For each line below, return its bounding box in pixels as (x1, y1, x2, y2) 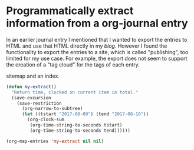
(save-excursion (11, 95, 51, 101)
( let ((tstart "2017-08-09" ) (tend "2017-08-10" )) (21, 111, 149, 117)
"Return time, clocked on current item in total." (11, 89, 139, 95)
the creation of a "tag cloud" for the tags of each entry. (6, 61, 140, 68)
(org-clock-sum (27, 116, 65, 123)
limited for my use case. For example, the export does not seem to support (6, 55, 188, 62)
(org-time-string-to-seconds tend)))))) (29, 128, 131, 134)
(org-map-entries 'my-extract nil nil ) (6, 138, 104, 144)
